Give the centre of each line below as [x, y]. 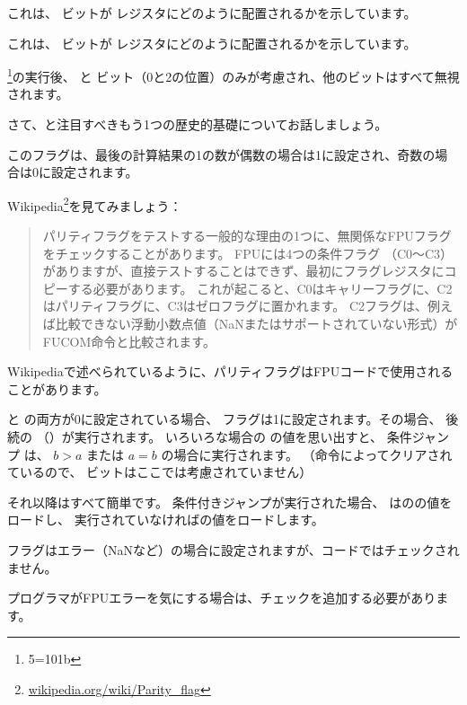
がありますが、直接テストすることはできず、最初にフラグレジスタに [243, 271]
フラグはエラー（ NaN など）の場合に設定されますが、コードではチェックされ [233, 549]
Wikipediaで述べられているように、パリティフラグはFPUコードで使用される [230, 371]
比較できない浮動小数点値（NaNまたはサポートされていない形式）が [256, 324]
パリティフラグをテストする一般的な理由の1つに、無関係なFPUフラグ [247, 236]
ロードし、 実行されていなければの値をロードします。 [166, 520]
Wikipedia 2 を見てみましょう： [95, 204]
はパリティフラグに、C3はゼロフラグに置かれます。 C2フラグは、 [235, 306]
